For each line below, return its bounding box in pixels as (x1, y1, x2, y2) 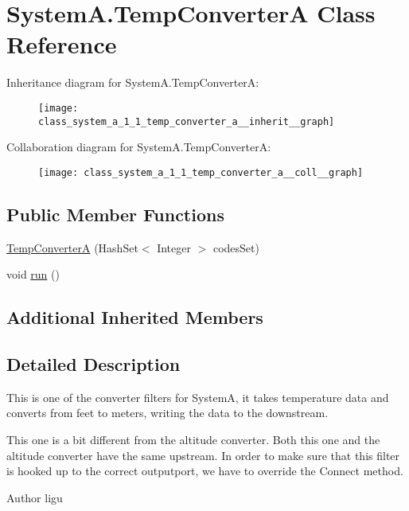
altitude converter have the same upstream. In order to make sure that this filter (6, 447, 400, 463)
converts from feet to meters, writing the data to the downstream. (6, 404, 329, 421)
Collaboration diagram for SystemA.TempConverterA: (6, 138, 271, 155)
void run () (6, 266, 60, 283)
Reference (6, 28, 117, 60)
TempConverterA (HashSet (6, 239, 138, 255)
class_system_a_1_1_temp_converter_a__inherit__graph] (38, 115, 335, 127)
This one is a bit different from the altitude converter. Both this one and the (6, 431, 380, 448)
